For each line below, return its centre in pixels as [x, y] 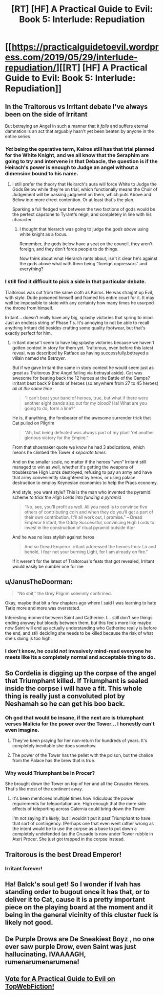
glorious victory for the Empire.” [56, 438]
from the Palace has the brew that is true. [54, 761]
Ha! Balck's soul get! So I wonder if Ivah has [73, 884]
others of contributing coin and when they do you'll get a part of [89, 512]
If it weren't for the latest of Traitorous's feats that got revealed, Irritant [83, 561]
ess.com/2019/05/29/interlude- [72, 58]
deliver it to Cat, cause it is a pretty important [75, 900]
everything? [31, 269]
